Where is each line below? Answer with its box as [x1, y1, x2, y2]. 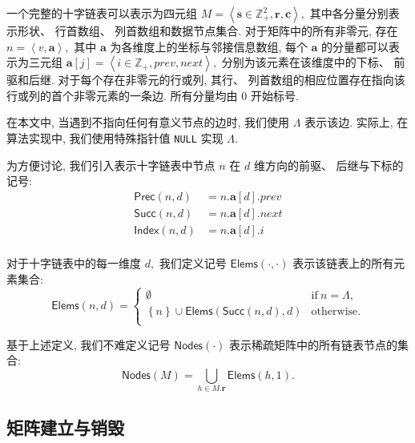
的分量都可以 [321, 38, 389, 54]
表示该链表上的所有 [292, 254, 394, 271]
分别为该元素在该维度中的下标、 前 [221, 54, 405, 70]
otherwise [311, 306, 358, 318]
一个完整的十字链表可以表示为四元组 [6, 5, 197, 21]
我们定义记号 [159, 254, 227, 271]
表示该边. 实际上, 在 [304, 114, 409, 131]
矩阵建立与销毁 [6, 414, 124, 439]
